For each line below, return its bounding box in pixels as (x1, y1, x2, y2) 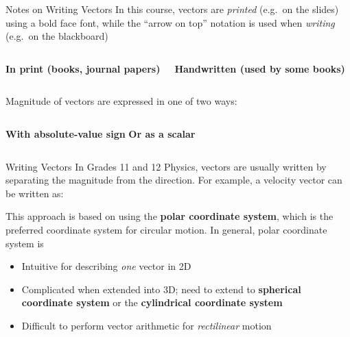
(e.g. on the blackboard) (5, 29, 108, 43)
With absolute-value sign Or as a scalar (5, 126, 196, 140)
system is (5, 236, 44, 250)
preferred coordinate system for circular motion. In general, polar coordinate (5, 222, 327, 236)
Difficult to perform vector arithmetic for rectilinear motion (21, 318, 272, 332)
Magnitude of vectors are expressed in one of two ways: (5, 94, 237, 108)
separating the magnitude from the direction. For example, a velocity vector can (5, 173, 342, 187)
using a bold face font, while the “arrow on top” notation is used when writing (5, 15, 335, 29)
